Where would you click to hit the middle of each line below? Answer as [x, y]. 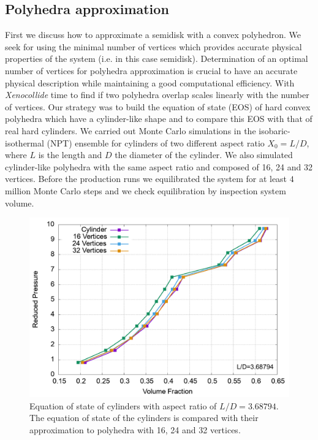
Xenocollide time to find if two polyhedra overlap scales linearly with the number [157, 95]
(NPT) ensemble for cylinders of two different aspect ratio [156, 142]
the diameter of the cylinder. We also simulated [204, 155]
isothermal [25, 142]
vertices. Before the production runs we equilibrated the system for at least [146, 179]
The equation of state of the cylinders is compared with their [144, 418]
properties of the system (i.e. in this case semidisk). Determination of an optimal [157, 59]
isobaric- [274, 130]
